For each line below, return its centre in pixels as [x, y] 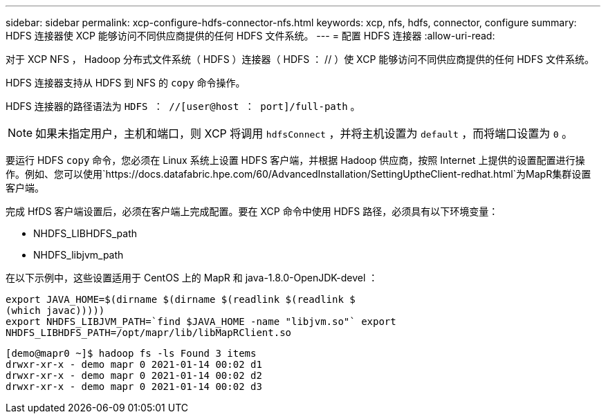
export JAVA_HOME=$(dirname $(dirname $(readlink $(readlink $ [181, 299]
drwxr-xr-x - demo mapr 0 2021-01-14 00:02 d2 [134, 375]
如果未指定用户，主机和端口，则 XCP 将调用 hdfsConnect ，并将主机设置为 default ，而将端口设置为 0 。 [304, 133]
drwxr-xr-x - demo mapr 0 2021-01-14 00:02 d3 [134, 387]
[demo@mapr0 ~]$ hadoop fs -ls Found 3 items [131, 353]
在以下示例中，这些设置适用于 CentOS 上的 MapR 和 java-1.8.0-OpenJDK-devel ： [192, 278]
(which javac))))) [55, 310]
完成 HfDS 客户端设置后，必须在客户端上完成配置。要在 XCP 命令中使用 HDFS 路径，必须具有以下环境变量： [252, 211]
